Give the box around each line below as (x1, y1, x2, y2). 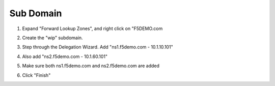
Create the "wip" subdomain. (22, 35, 84, 41)
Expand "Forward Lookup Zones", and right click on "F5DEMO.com (22, 25, 163, 32)
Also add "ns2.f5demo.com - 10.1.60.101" (22, 53, 108, 60)
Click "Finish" (22, 72, 51, 78)
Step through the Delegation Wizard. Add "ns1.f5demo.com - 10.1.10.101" (22, 44, 173, 50)
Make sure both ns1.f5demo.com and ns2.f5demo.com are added (22, 63, 160, 69)
